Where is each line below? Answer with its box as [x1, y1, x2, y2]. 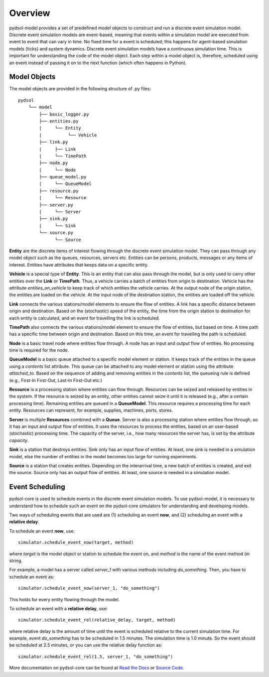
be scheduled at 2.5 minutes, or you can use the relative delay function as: [9, 642, 162, 648]
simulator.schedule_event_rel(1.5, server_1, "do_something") [18, 654, 173, 660]
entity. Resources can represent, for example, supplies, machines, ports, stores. [9, 407, 173, 413]
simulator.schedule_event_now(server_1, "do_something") [18, 585, 160, 591]
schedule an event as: [9, 573, 54, 580]
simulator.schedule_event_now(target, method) [18, 540, 134, 545]
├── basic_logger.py [39, 111, 89, 117]
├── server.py [39, 202, 74, 208]
